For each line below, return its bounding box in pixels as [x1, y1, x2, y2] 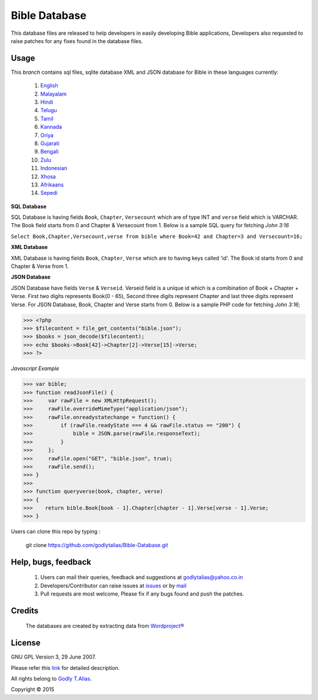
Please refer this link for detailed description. [11, 664, 120, 671]
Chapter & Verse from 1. [11, 263, 69, 270]
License [11, 638, 41, 648]
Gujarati [40, 139, 60, 147]
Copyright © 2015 [11, 686, 55, 693]
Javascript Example [11, 365, 59, 372]
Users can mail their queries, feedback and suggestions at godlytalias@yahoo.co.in [40, 574, 243, 581]
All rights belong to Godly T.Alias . [11, 675, 92, 682]
